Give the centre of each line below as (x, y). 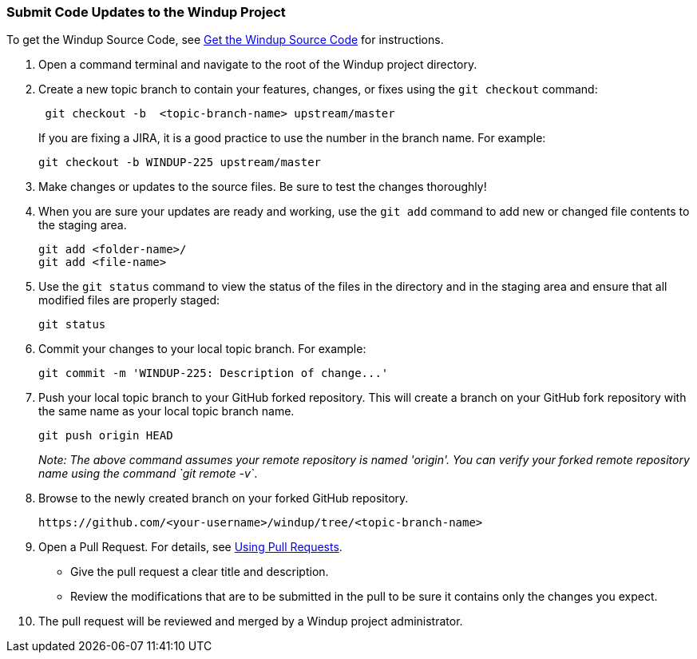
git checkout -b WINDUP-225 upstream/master (180, 163)
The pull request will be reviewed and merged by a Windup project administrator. (251, 621)
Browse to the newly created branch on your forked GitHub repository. (224, 498)
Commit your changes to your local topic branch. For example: (202, 349)
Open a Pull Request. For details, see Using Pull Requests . (190, 547)
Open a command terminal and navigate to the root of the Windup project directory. (258, 65)
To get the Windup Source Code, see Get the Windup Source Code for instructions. (225, 40)
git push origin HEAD (106, 436)
